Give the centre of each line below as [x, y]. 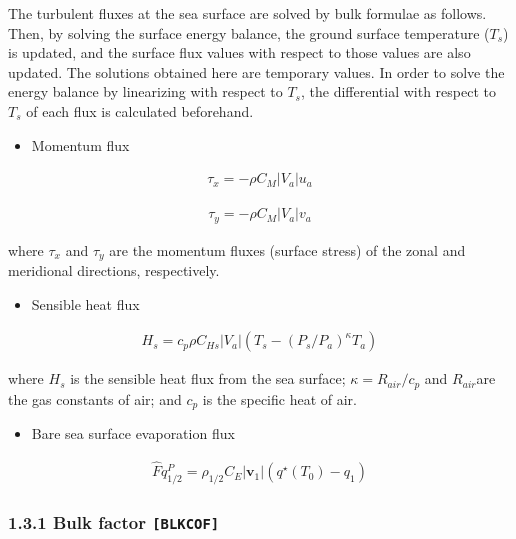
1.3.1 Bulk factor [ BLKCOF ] [114, 521]
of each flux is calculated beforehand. [140, 110]
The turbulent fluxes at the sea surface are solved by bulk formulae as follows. [247, 13]
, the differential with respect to [398, 91]
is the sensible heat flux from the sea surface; [208, 378]
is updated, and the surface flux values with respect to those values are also [239, 52]
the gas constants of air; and [95, 398]
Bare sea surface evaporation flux [133, 433]
